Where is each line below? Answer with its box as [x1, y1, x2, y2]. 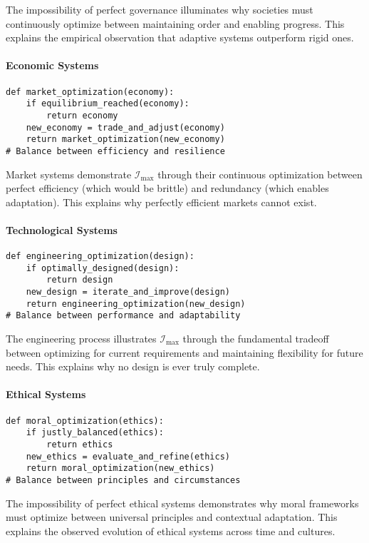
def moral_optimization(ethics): [6, 415, 164, 426]
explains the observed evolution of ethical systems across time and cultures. [6, 523, 336, 538]
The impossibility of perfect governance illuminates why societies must [6, 2, 313, 16]
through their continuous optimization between [157, 166, 363, 181]
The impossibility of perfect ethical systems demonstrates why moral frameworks [6, 495, 359, 510]
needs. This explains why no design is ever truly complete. [6, 359, 260, 374]
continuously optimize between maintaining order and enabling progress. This [6, 16, 345, 31]
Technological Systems [6, 222, 118, 237]
